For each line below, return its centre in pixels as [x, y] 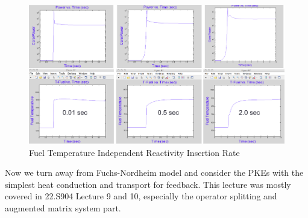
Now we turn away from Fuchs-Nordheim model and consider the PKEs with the [154, 173]
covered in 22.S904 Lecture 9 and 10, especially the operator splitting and [141, 196]
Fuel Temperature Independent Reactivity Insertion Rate [134, 152]
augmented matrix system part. [63, 208]
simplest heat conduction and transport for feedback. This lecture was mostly [148, 184]
